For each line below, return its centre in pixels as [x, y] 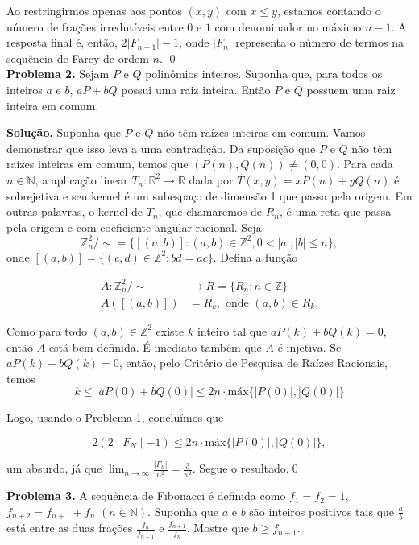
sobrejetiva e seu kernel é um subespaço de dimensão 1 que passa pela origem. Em [209, 195]
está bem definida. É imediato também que [155, 347]
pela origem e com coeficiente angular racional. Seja [134, 227]
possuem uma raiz [351, 89]
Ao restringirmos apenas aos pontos [94, 10]
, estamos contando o [329, 10]
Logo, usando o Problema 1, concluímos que [115, 417]
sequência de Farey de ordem [78, 58]
